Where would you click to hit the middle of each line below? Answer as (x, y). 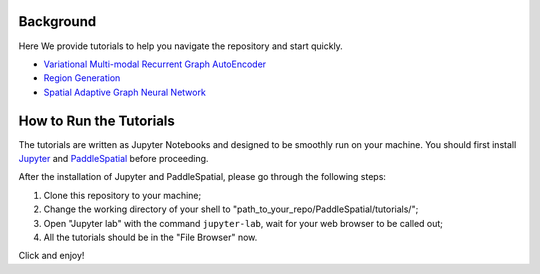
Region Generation (82, 78)
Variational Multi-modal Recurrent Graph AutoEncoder (155, 64)
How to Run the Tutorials (96, 120)
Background (57, 21)
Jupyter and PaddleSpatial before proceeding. (113, 158)
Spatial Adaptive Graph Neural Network (125, 92)
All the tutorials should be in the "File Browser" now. (150, 237)
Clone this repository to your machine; (122, 195)
